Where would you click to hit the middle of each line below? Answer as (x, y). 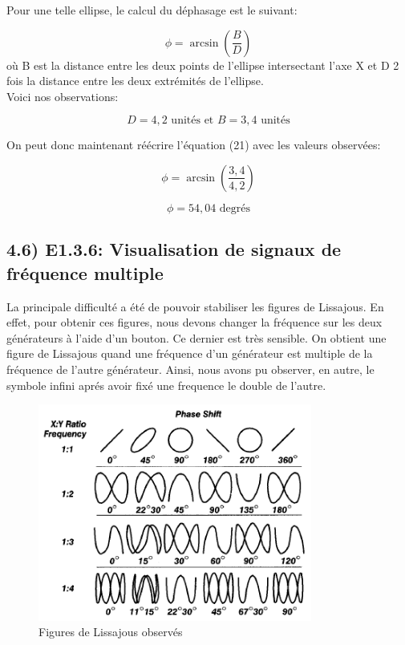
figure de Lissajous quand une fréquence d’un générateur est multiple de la (190, 353)
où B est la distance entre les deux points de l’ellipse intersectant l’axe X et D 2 (203, 65)
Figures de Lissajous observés (111, 632)
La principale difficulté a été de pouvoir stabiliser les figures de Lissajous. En (195, 306)
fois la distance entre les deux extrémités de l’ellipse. (135, 81)
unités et (192, 121)
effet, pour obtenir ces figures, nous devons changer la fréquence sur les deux (194, 322)
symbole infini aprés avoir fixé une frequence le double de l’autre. (166, 385)
